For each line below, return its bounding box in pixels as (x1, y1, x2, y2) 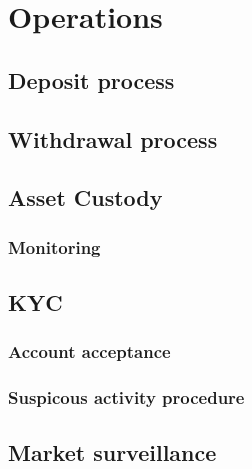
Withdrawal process (8, 123, 218, 154)
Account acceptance (8, 339, 171, 364)
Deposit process (8, 64, 175, 95)
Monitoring (8, 234, 101, 259)
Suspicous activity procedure (8, 385, 245, 410)
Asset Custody (8, 182, 163, 213)
